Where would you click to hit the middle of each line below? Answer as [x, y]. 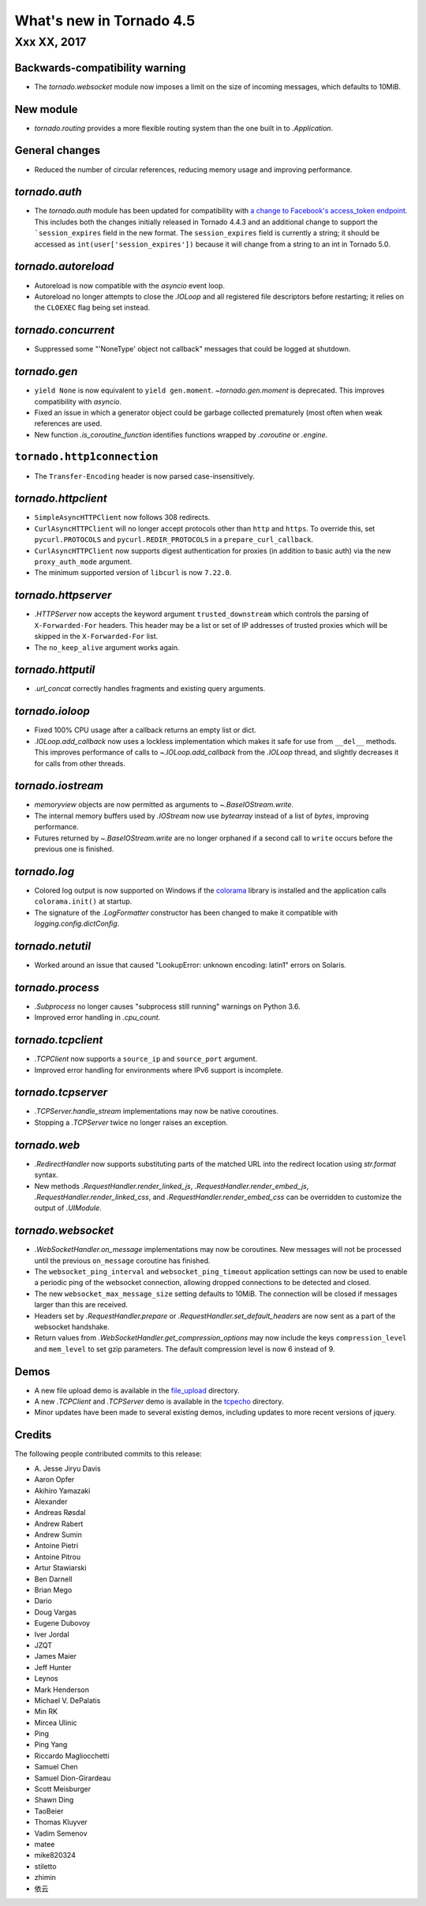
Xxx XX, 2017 [50, 42]
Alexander [51, 1502]
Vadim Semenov [61, 1833]
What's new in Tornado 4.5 [105, 21]
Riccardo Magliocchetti [72, 1756]
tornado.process [57, 987]
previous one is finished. [74, 848]
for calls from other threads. [80, 763]
